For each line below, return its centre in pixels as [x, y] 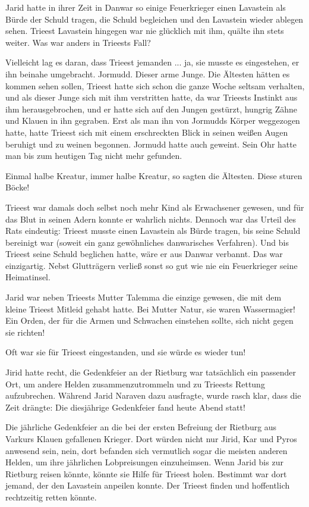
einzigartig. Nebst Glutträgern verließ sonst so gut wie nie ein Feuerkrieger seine [152, 265]
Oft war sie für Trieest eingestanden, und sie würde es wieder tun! [126, 352]
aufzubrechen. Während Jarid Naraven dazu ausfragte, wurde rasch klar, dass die [153, 395]
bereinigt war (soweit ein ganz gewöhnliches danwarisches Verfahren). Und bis [147, 242]
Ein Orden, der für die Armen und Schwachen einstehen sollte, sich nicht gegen [149, 320]
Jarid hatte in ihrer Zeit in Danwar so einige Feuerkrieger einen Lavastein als [146, 7]
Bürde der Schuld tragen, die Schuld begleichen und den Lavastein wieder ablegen [154, 19]
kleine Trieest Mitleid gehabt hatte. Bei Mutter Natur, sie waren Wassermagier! [150, 309]
